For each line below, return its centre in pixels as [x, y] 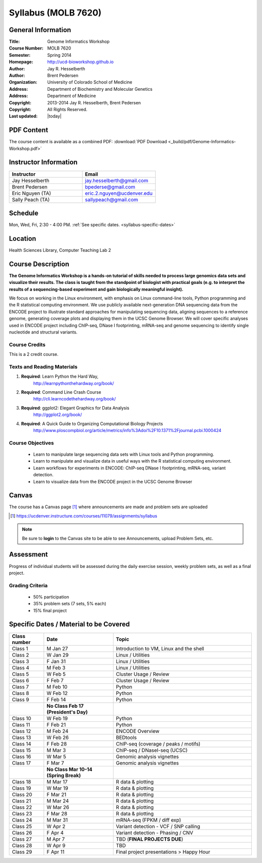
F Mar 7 [55, 763]
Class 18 [22, 781]
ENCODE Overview [138, 731]
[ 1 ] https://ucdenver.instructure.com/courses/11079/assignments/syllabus [84, 516]
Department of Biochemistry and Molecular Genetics [100, 89]
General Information [40, 30]
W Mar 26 [58, 807]
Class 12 [21, 731]
